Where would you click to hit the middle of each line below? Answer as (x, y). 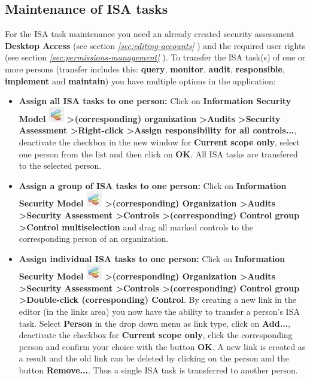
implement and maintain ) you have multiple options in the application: (140, 80)
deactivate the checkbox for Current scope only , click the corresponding (156, 335)
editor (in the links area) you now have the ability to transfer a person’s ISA (159, 311)
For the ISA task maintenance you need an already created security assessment (150, 34)
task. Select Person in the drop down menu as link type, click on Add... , (154, 323)
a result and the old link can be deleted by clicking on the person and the (154, 358)
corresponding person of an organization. (94, 238)
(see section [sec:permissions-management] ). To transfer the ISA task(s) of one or (155, 57)
